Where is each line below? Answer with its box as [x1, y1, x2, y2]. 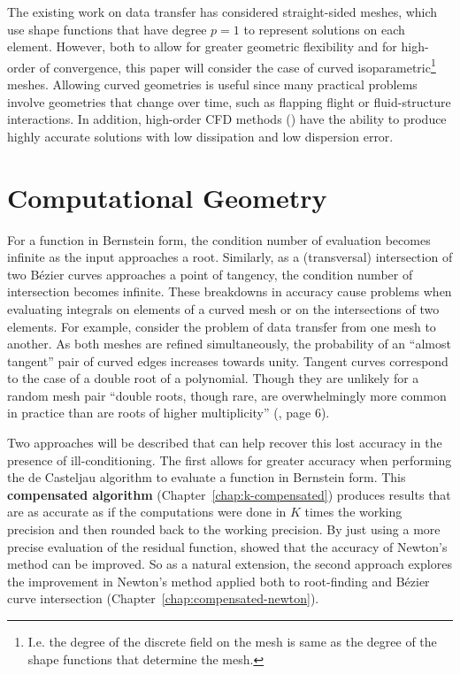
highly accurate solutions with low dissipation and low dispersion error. [7, 126, 394, 145]
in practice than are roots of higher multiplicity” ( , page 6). [7, 403, 330, 422]
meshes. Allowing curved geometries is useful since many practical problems [7, 75, 418, 94]
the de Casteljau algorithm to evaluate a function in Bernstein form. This [7, 468, 406, 486]
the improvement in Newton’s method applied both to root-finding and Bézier [7, 571, 430, 590]
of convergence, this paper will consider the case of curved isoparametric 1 [39, 55, 436, 76]
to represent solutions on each [243, 19, 405, 38]
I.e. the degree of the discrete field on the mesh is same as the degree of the [27, 632, 437, 650]
